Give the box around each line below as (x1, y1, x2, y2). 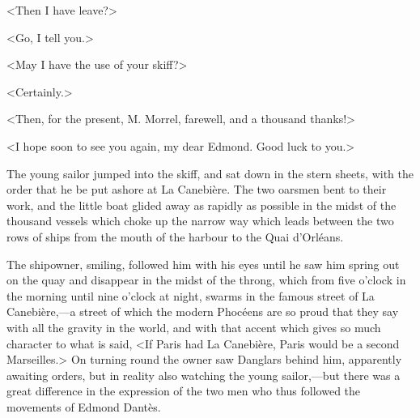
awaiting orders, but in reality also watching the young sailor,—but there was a (6, 366, 401, 383)
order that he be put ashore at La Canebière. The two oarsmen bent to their (6, 181, 387, 198)
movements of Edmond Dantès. (6, 398, 161, 415)
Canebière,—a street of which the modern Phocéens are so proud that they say (6, 303, 399, 320)
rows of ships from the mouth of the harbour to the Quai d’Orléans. (6, 228, 344, 245)
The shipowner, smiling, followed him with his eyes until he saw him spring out (6, 255, 400, 272)
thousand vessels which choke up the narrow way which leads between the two (6, 212, 394, 229)
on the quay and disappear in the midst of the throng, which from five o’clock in (6, 271, 406, 288)
